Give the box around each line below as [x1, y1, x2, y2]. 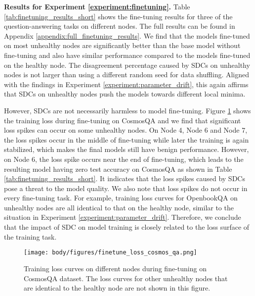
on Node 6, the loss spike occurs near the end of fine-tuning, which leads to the [4, 153, 244, 164]
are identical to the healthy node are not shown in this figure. [24, 283, 211, 293]
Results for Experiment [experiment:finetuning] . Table [4, 1, 190, 11]
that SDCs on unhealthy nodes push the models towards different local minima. [4, 89, 246, 99]
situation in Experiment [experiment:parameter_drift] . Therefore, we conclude [4, 212, 241, 222]
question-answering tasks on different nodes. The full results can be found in [4, 21, 235, 31]
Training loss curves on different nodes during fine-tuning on [24, 263, 207, 273]
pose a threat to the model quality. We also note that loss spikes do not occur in [4, 183, 248, 193]
